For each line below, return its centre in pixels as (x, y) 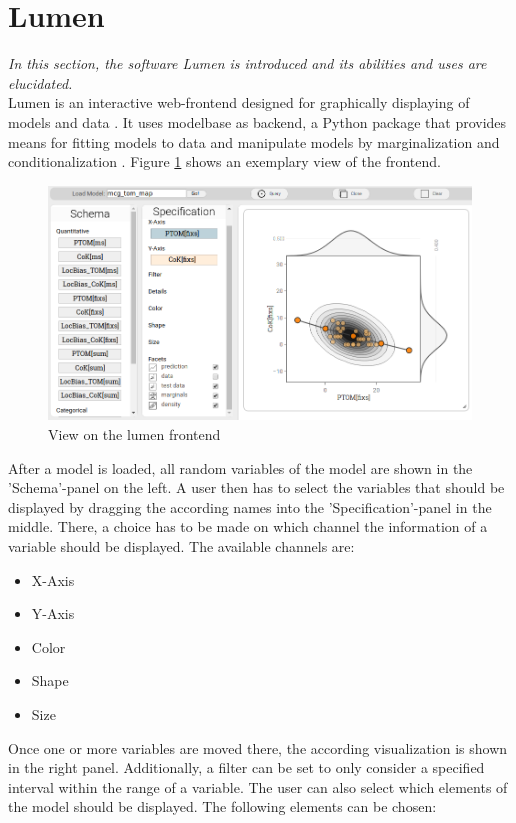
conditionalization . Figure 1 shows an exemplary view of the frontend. (224, 161)
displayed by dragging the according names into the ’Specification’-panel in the (250, 506)
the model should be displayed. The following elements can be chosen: (222, 806)
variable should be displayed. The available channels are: (181, 545)
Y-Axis (53, 613)
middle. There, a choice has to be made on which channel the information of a (248, 526)
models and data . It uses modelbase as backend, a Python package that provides (257, 121)
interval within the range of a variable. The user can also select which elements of (258, 786)
